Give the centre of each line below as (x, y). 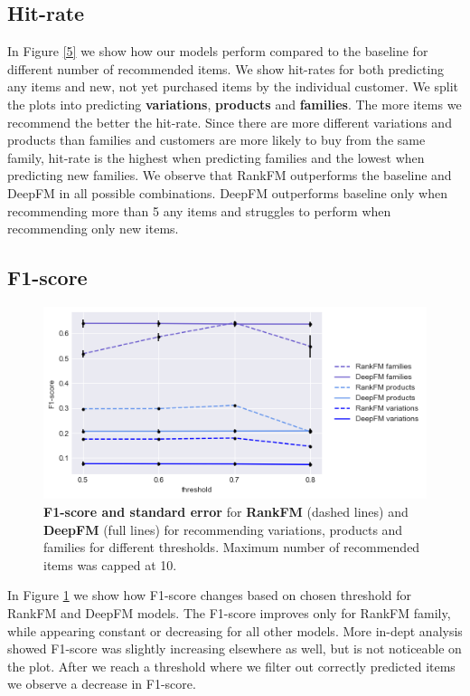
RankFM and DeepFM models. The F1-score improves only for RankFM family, (229, 612)
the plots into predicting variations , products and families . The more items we (235, 104)
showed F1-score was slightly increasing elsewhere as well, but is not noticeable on (235, 648)
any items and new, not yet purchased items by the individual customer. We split (233, 86)
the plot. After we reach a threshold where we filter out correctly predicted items (231, 666)
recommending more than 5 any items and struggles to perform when (199, 210)
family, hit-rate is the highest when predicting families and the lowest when (216, 157)
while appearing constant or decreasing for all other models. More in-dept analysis (235, 630)
